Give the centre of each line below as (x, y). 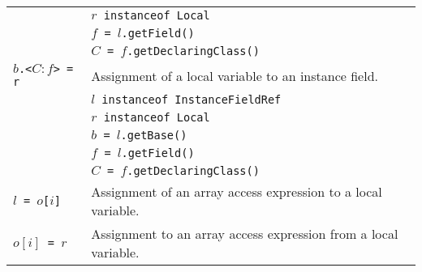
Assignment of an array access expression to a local (237, 191)
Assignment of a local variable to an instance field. (235, 75)
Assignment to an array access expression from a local (245, 234)
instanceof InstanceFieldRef (192, 100)
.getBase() (154, 135)
